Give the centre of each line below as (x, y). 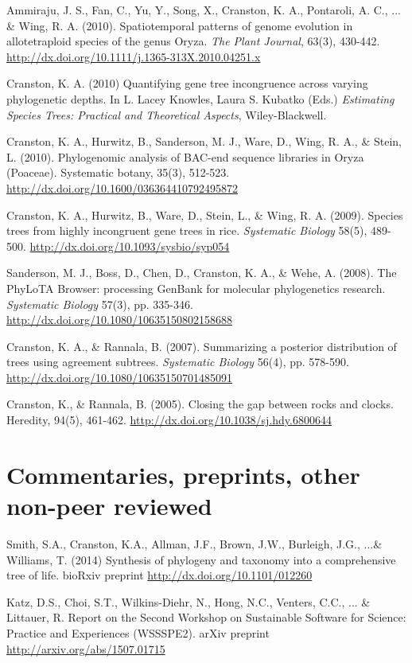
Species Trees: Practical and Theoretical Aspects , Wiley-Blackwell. (167, 114)
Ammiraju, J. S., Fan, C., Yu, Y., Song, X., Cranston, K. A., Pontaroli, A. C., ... (204, 10)
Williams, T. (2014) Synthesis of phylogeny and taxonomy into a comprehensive (201, 559)
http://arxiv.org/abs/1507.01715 (86, 648)
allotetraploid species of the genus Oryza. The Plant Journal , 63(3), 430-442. (193, 41)
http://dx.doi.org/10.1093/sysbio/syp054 (130, 246)
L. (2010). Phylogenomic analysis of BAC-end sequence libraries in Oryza (185, 156)
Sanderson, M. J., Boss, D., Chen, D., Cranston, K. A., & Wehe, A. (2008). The (202, 273)
